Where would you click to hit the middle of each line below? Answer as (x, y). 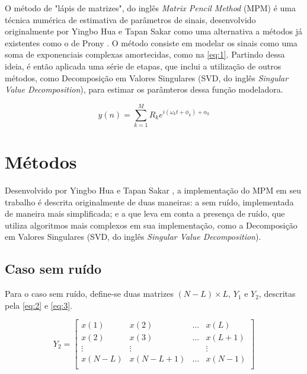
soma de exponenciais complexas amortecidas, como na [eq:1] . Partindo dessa (145, 54)
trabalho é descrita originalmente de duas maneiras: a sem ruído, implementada (149, 202)
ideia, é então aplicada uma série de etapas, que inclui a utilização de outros (143, 66)
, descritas (277, 294)
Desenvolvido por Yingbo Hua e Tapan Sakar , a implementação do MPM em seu (153, 190)
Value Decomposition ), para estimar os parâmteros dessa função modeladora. (144, 89)
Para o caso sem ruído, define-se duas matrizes (89, 294)
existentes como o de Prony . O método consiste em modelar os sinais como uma (151, 42)
